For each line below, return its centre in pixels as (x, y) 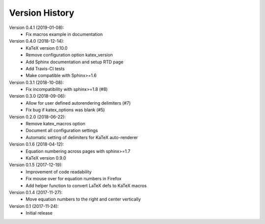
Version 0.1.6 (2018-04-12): (37, 144)
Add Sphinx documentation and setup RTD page (75, 62)
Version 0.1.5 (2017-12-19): (36, 165)
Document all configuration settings (62, 131)
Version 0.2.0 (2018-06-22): (38, 117)
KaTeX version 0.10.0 (47, 48)
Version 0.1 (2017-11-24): (34, 206)
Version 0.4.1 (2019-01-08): (37, 28)
